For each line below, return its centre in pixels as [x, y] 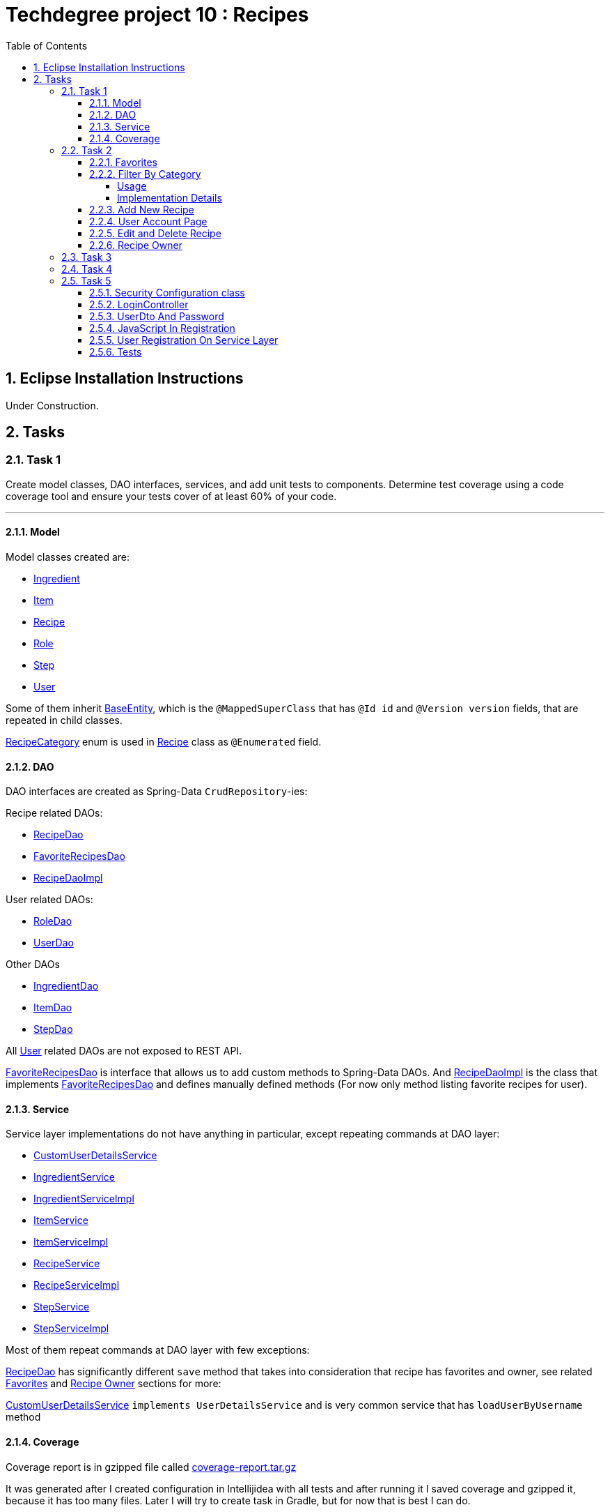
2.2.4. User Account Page [148, 221]
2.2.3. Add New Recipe [142, 209]
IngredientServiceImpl [84, 1199]
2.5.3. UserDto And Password [157, 316]
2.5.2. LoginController [139, 304]
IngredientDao [66, 986]
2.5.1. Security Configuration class [167, 292]
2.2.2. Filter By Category [145, 174]
